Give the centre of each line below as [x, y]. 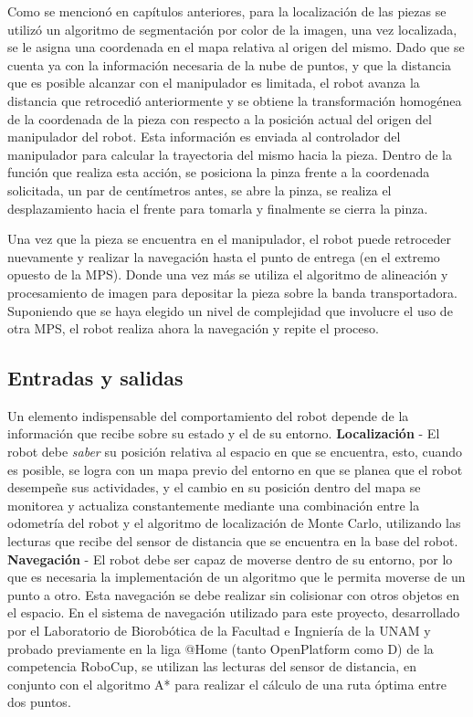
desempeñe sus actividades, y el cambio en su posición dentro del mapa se [214, 487]
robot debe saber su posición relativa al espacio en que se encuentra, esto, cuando [235, 452]
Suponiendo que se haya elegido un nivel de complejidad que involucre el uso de [230, 310]
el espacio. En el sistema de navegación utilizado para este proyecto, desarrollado [234, 612]
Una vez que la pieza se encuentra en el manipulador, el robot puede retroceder [230, 239]
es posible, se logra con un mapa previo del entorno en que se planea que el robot [235, 469]
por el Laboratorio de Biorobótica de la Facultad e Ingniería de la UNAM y [219, 631]
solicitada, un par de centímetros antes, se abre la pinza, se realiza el [200, 190]
